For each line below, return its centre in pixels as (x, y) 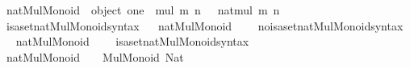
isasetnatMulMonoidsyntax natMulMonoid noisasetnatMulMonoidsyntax (205, 25)
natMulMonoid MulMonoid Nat (95, 56)
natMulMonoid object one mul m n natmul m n (143, 10)
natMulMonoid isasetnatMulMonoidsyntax (132, 41)
